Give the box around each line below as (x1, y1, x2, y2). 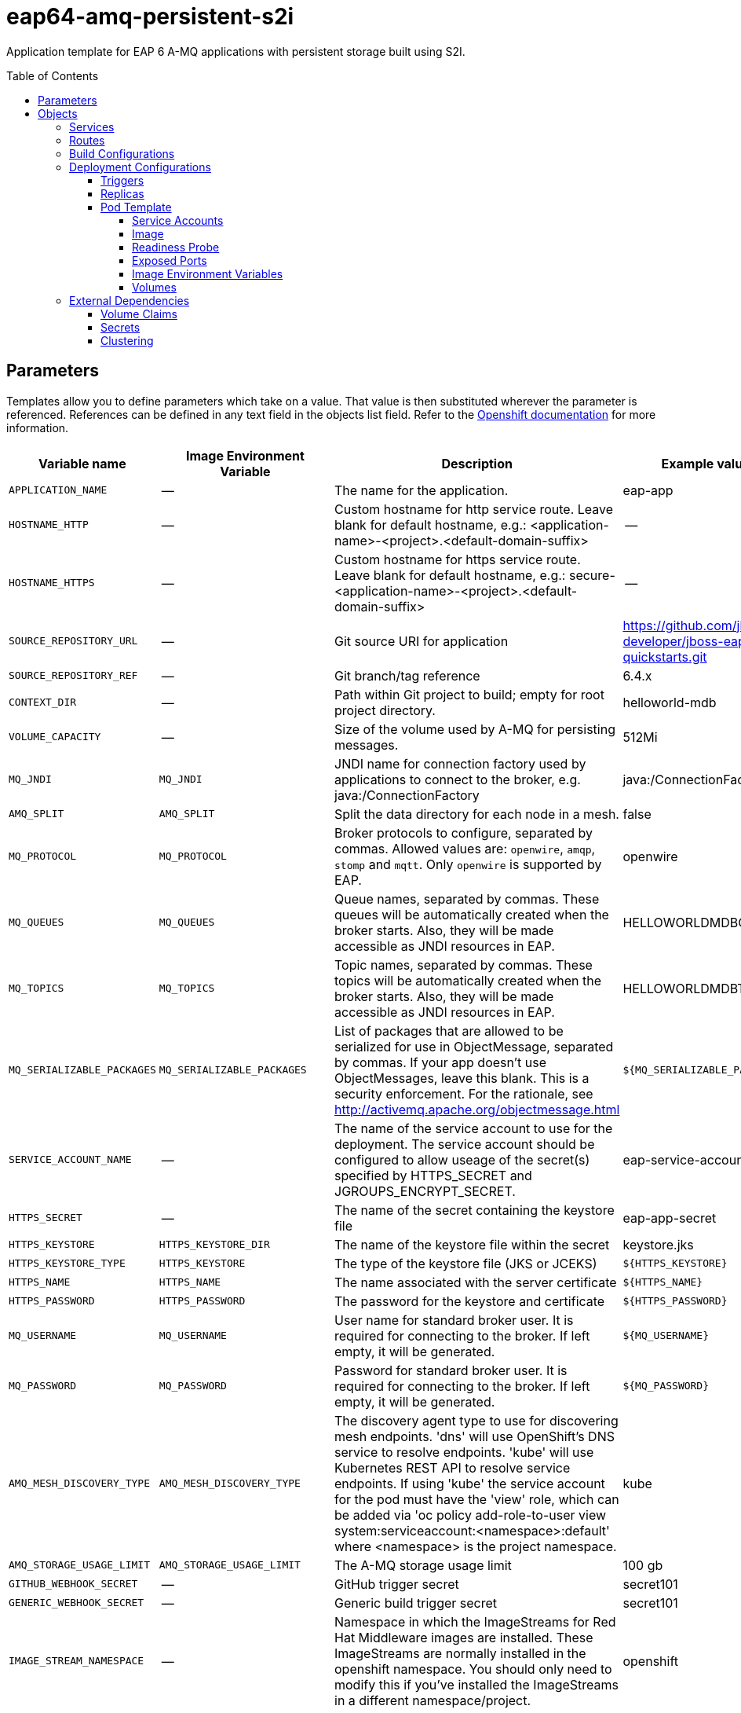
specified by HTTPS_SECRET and (334, 1167, 532, 1183)
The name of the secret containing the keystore (334, 1201, 615, 1218)
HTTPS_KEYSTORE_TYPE (9, 1257, 126, 1270)
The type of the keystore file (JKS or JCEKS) (334, 1255, 597, 1271)
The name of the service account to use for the (334, 1120, 613, 1136)
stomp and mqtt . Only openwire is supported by (334, 856, 602, 872)
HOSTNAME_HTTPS (9, 577, 95, 589)
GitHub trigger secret (334, 1575, 459, 1592)
